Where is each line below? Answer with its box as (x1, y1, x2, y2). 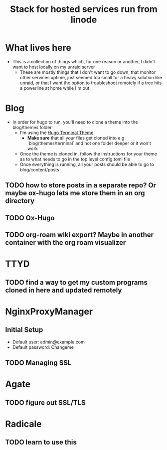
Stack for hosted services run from (9, 3, 158, 15)
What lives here (5, 42, 71, 53)
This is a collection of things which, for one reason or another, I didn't (12, 58, 156, 64)
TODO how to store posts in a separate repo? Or (5, 181, 156, 190)
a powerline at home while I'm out (19, 85, 90, 91)
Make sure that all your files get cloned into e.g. (27, 135, 126, 141)
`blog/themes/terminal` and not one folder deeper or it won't (27, 140, 151, 146)
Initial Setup (5, 325, 43, 334)
